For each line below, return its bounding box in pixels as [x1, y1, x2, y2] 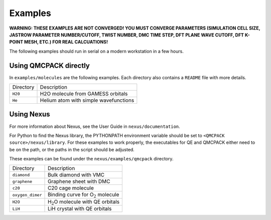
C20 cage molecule [48, 184, 94, 191]
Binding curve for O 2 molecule [48, 191, 119, 199]
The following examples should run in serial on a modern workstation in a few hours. [9, 48, 184, 54]
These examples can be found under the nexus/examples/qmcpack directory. [9, 156, 174, 162]
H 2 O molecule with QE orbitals [48, 198, 120, 206]
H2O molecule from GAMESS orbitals [40, 90, 128, 97]
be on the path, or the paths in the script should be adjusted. [9, 146, 135, 152]
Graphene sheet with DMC [48, 178, 110, 185]
